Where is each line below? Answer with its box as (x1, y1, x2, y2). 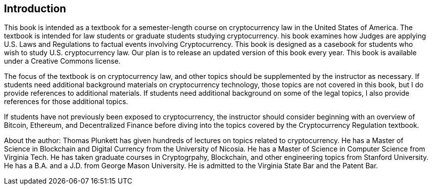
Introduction (4, 2, 66, 15)
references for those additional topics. (4, 97, 128, 106)
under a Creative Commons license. (4, 57, 121, 66)
